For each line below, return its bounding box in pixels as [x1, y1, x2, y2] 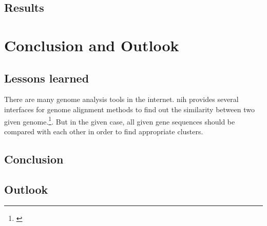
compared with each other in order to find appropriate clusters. [4, 126, 203, 136]
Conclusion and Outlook [4, 34, 179, 55]
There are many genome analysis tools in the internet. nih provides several [4, 94, 239, 105]
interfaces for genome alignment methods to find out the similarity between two [4, 104, 255, 114]
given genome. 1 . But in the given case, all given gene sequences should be [4, 114, 235, 127]
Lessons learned [4, 70, 89, 86]
